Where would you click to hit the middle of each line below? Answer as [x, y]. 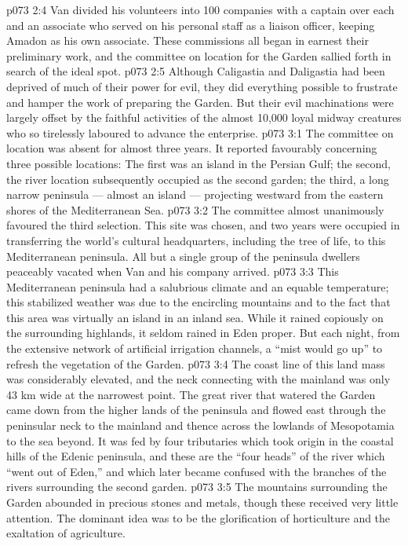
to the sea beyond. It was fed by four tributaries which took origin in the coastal [200, 440]
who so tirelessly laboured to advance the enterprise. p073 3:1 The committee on [200, 132]
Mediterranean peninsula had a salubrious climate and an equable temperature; [198, 286]
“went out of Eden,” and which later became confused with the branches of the [197, 471]
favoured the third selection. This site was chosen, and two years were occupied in [203, 225]
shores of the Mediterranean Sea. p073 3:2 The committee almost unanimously [195, 209]
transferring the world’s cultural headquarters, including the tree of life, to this [196, 240]
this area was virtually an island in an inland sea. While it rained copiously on [195, 317]
